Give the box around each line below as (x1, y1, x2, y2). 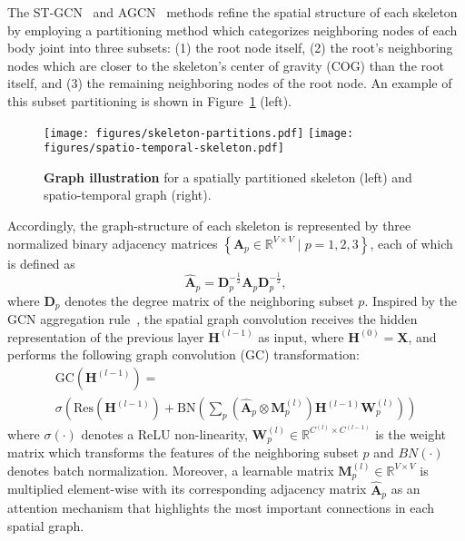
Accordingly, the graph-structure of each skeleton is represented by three (7, 216, 411, 235)
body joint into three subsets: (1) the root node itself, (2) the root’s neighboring (7, 38, 453, 57)
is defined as (7, 253, 75, 272)
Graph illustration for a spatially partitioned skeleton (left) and (44, 167, 412, 186)
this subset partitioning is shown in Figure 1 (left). (7, 91, 292, 110)
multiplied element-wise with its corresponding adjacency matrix (7, 479, 367, 498)
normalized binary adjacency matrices (7, 233, 218, 252)
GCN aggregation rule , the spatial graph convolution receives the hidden (7, 310, 418, 329)
